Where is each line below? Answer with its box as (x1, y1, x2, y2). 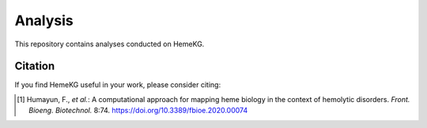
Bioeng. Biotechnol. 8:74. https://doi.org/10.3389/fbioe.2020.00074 (28, 106, 248, 115)
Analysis (14, 12, 74, 29)
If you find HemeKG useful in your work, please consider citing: (14, 80, 221, 90)
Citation (14, 60, 55, 73)
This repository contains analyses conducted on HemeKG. (14, 39, 205, 49)
